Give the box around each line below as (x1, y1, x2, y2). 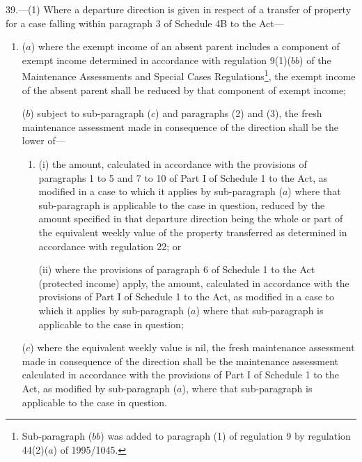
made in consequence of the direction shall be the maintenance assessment (22, 353, 339, 368)
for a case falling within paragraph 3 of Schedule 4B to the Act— (6, 15, 284, 30)
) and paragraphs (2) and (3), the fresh (155, 106, 322, 121)
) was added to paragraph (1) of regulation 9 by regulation (100, 429, 351, 443)
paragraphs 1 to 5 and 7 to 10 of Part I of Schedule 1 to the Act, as (38, 170, 328, 185)
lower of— (22, 133, 65, 148)
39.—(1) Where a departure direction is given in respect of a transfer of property (6, 2, 352, 16)
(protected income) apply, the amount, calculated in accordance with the (38, 275, 349, 290)
